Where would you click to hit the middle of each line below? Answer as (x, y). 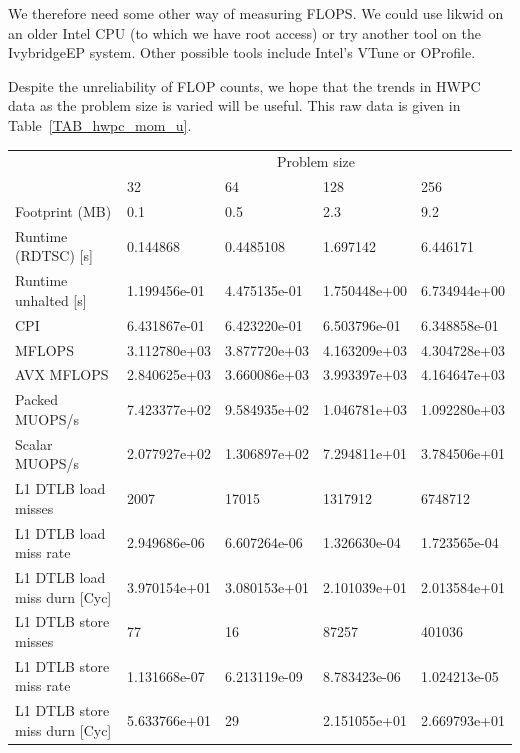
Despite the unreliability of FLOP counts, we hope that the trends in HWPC (244, 85)
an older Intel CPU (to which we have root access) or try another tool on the (245, 32)
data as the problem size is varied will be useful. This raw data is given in (234, 105)
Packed (36, 399)
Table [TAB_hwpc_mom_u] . (100, 124)
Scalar (34, 443)
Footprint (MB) (63, 211)
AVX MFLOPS (62, 374)
